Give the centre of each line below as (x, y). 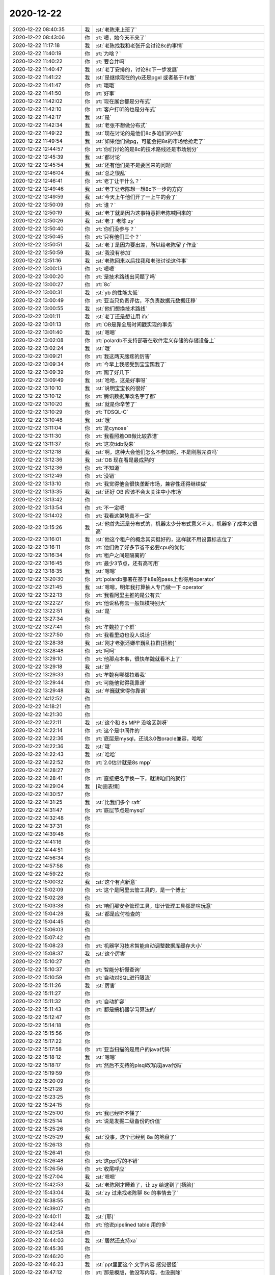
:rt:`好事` (106, 93)
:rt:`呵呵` (106, 651)
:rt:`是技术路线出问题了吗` (126, 276)
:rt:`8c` (104, 284)
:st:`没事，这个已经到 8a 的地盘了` (136, 1137)
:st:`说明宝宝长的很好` (121, 388)
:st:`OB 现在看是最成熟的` (126, 460)
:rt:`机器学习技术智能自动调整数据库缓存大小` (149, 946)
